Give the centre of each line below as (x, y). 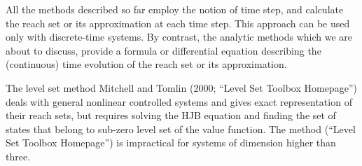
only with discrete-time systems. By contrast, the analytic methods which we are (179, 37)
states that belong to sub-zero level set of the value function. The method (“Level (181, 129)
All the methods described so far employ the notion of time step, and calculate (175, 9)
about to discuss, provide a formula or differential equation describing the (163, 50)
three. (18, 156)
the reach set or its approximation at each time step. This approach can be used (178, 23)
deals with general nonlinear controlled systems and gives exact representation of (179, 101)
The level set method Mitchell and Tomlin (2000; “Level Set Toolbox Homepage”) (181, 87)
